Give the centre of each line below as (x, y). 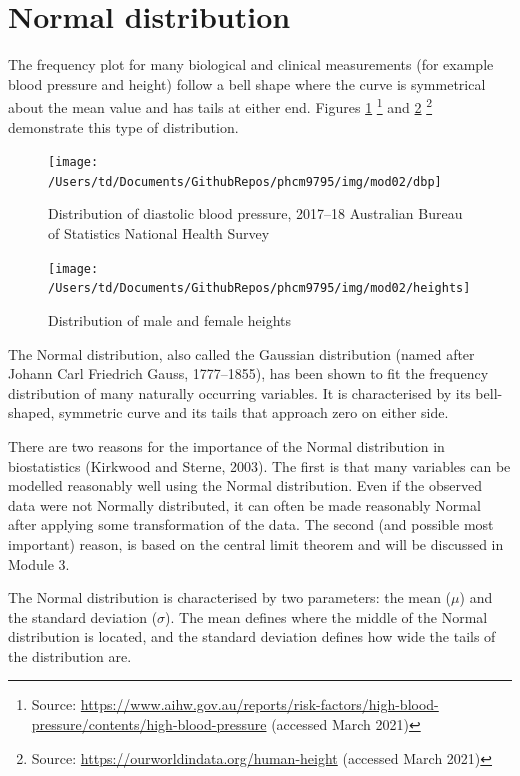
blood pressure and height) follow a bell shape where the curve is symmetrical (247, 83)
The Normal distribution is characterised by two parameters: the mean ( (230, 597)
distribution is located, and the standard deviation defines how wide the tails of (252, 636)
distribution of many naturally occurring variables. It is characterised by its (239, 392)
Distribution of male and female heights (170, 319)
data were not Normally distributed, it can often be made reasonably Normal (244, 504)
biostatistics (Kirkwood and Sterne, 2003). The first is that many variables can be (259, 465)
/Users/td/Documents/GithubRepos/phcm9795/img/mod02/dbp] (245, 181)
